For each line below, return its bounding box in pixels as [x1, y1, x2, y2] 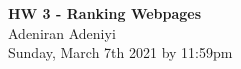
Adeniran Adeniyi [8, 22, 116, 43]
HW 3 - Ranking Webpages [8, 3, 202, 23]
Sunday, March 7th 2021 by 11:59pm [8, 42, 233, 63]
